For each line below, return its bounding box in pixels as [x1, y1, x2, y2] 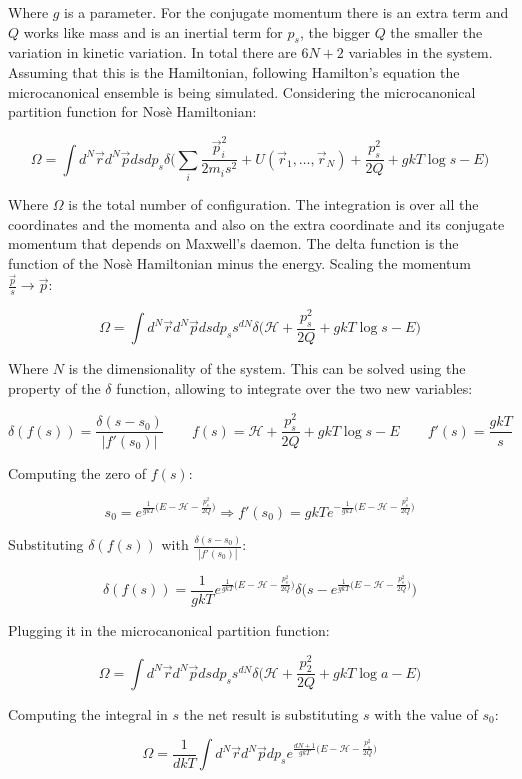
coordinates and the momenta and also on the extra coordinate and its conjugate [8, 213, 505, 234]
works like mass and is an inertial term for [23, 21, 283, 42]
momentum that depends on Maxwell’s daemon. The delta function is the [8, 233, 459, 254]
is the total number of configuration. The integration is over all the [68, 194, 479, 215]
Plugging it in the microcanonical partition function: [8, 619, 330, 640]
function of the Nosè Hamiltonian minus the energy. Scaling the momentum [8, 252, 471, 273]
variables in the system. [348, 42, 493, 63]
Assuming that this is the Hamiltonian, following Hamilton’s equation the [8, 61, 460, 82]
